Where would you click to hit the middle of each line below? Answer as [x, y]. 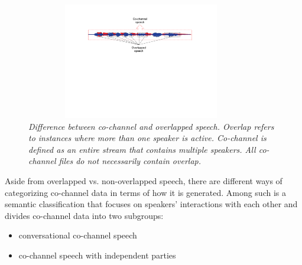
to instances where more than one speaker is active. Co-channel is [147, 138]
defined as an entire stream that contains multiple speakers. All [142, 149]
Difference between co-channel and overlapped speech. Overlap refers [151, 126]
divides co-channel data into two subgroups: [84, 215]
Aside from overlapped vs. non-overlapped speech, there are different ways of [144, 180]
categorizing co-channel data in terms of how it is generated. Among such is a [145, 192]
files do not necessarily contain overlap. [130, 161]
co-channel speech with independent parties [97, 255]
